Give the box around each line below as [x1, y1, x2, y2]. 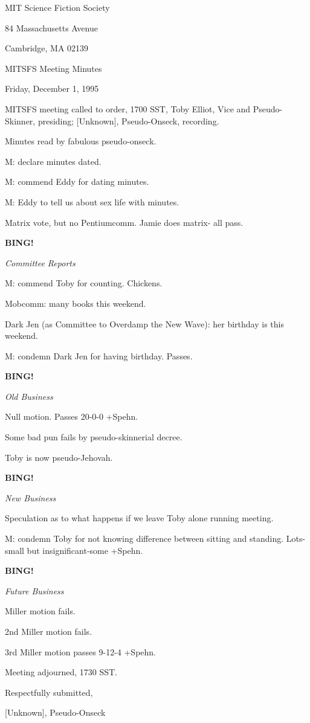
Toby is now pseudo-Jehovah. [5, 451, 113, 463]
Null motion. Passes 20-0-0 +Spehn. [5, 410, 138, 423]
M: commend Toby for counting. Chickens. [5, 277, 163, 289]
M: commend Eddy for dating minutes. [5, 175, 149, 188]
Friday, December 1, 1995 [5, 82, 99, 95]
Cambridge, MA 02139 [5, 42, 89, 54]
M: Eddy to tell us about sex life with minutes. [5, 195, 179, 208]
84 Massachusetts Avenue [5, 21, 98, 34]
